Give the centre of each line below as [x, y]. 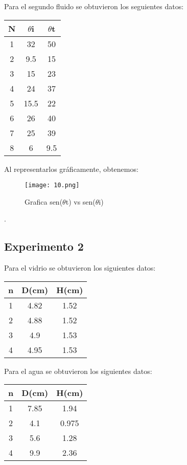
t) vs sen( [80, 201]
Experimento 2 [44, 246]
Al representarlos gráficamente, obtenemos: [71, 169]
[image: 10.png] [52, 185]
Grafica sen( [44, 201]
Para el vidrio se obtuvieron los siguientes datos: [80, 268]
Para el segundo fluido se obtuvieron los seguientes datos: [94, 6]
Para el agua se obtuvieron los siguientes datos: [78, 371]
